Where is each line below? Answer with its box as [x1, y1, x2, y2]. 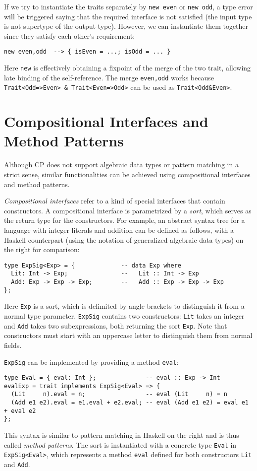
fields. [4, 339, 22, 350]
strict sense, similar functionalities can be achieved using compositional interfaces [4, 169, 251, 179]
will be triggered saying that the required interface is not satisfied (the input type [4, 11, 252, 21]
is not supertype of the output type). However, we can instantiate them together [4, 21, 249, 31]
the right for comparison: [4, 244, 80, 255]
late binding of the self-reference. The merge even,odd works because [4, 72, 214, 82]
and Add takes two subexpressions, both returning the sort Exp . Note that [4, 320, 227, 331]
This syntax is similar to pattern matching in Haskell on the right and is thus [4, 430, 239, 440]
